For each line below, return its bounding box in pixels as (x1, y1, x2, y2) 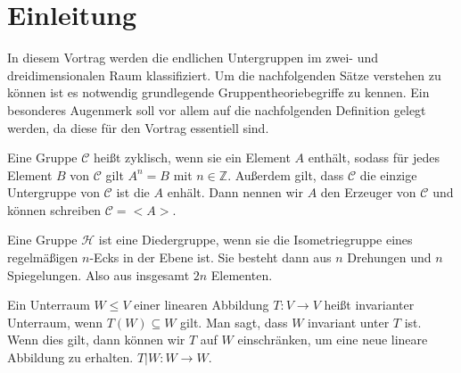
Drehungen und (347, 248, 432, 267)
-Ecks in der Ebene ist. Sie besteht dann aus (89, 248, 332, 267)
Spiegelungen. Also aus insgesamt (7, 265, 190, 284)
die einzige (359, 165, 417, 184)
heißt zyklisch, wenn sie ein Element (94, 148, 291, 167)
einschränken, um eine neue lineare (237, 330, 428, 349)
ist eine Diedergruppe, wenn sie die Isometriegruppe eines (98, 230, 413, 249)
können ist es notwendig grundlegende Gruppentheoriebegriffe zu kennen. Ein (7, 83, 430, 102)
